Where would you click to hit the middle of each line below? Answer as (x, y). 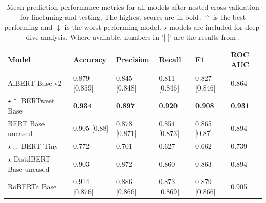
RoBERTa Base (32, 186)
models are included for (206, 27)
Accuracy (90, 60)
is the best (229, 17)
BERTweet (38, 100)
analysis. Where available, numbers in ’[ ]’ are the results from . (141, 37)
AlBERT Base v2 (35, 83)
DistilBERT (32, 158)
